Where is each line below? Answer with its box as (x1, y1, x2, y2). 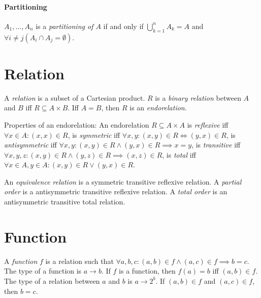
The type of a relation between (4, 275, 100, 286)
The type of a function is (4, 265, 82, 276)
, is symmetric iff (68, 129, 120, 140)
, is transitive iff (191, 139, 241, 150)
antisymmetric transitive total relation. (4, 196, 125, 207)
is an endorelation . (129, 102, 187, 113)
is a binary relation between (155, 92, 241, 103)
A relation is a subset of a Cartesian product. (4, 92, 145, 103)
